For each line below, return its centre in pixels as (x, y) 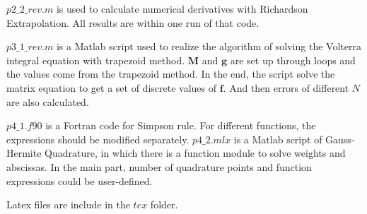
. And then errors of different (286, 87)
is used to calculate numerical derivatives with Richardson (182, 8)
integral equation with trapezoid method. (96, 60)
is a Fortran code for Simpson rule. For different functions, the (181, 125)
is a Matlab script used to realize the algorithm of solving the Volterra (209, 46)
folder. (164, 204)
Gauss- (340, 139)
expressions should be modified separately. (98, 139)
